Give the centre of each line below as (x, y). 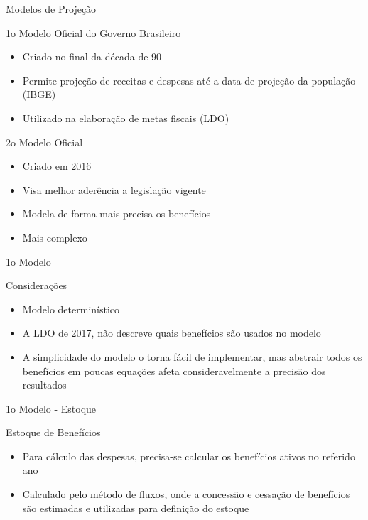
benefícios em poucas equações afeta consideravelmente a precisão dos (174, 370)
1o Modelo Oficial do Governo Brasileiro (93, 32)
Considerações (37, 285)
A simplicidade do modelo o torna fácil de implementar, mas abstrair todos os (192, 356)
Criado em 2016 (57, 166)
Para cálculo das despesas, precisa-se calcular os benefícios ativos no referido (189, 456)
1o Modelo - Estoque (51, 408)
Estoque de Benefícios (53, 432)
